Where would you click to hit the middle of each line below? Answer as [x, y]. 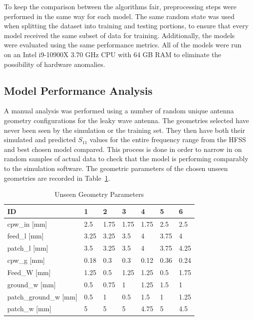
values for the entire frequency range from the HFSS [168, 139]
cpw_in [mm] [27, 224]
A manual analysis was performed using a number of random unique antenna [119, 111]
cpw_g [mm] [26, 260]
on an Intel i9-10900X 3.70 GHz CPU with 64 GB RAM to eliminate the [113, 54]
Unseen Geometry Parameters [99, 194]
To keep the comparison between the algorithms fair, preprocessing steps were [120, 6]
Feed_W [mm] [29, 272]
